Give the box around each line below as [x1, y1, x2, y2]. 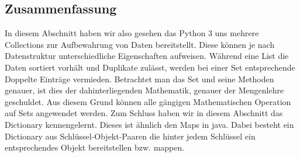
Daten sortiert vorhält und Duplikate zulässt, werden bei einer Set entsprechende [5, 61, 295, 73]
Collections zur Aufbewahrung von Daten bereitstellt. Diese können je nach [5, 38, 275, 50]
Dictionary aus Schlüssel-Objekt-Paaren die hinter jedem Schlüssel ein [5, 130, 256, 142]
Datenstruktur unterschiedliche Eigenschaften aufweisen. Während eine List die [5, 50, 289, 62]
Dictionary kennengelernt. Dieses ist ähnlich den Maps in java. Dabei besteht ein [5, 118, 294, 130]
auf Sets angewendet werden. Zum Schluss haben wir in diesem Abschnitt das [5, 107, 283, 119]
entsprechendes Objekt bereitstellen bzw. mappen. [5, 141, 185, 153]
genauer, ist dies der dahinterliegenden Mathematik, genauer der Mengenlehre [5, 84, 284, 96]
